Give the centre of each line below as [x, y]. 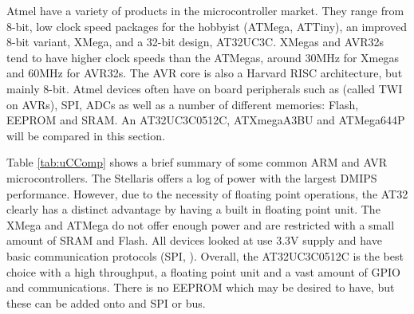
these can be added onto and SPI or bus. [106, 302]
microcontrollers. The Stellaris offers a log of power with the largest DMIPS [192, 177]
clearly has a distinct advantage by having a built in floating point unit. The [193, 209]
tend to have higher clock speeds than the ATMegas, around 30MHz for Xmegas [203, 57]
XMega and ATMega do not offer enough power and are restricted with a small [201, 224]
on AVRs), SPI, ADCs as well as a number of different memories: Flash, [183, 104]
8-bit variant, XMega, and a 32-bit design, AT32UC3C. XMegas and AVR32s [195, 42]
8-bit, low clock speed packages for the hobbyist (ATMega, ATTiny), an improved [207, 26]
